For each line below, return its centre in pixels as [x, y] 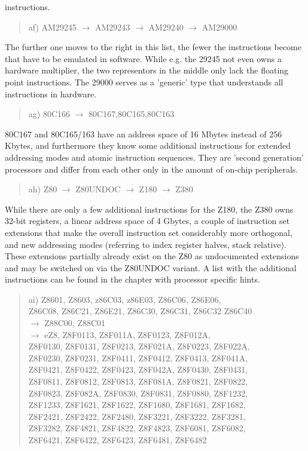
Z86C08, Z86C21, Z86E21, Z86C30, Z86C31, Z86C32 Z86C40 [140, 311]
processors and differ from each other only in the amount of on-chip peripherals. [152, 169]
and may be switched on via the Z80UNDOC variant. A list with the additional [151, 267]
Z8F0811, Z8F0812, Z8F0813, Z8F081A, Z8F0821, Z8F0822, [138, 381]
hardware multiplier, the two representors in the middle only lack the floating [147, 70]
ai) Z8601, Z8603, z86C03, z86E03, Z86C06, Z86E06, [125, 299]
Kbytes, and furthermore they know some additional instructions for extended [148, 145]
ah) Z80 [43, 189]
